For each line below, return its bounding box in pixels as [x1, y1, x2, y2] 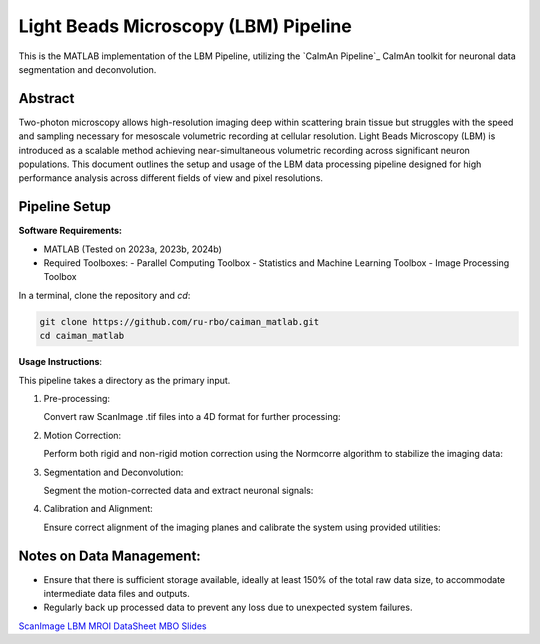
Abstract [18, 90, 75, 107]
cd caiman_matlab [39, 330, 125, 342]
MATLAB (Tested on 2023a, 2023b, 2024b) [43, 243, 222, 255]
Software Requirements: [18, 225, 122, 237]
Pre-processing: [43, 393, 110, 405]
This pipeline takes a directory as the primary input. [18, 374, 231, 386]
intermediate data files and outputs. [43, 588, 190, 600]
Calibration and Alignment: [43, 503, 154, 515]
